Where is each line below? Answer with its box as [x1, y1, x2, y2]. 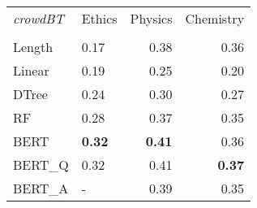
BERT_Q [13, 155, 69, 174]
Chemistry [185, 9, 245, 28]
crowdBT [13, 9, 64, 28]
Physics [130, 9, 173, 28]
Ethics [81, 9, 118, 28]
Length [13, 37, 54, 56]
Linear [13, 61, 49, 80]
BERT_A [13, 179, 69, 197]
